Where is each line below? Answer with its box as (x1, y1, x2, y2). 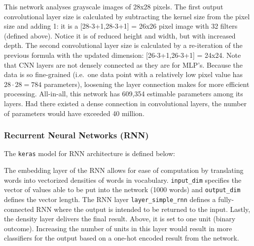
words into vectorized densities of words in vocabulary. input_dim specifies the (4, 174, 242, 185)
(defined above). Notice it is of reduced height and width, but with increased (4, 30, 236, 41)
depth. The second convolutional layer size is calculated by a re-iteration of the (4, 40, 243, 50)
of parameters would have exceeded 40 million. (4, 108, 145, 118)
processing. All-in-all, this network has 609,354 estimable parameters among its (4, 88, 243, 99)
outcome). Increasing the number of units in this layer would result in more (4, 223, 232, 233)
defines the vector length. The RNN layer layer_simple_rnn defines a (4, 194, 216, 204)
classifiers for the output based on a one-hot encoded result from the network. (4, 233, 239, 243)
